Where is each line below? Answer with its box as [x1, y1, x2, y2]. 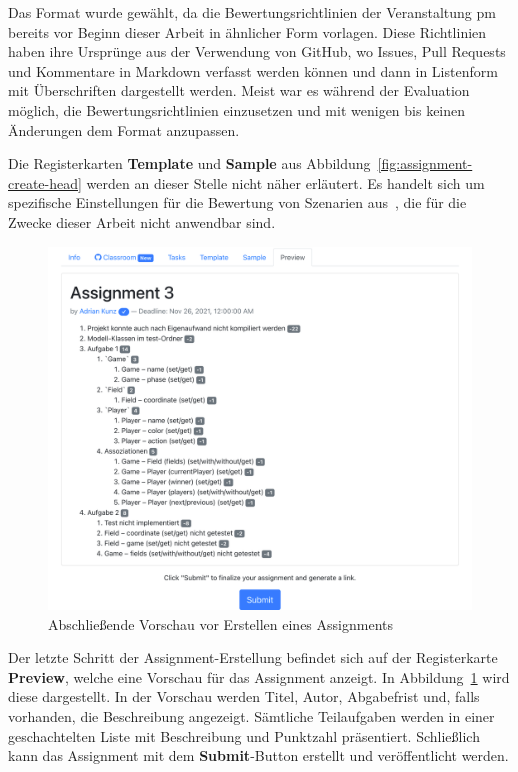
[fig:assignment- [377, 153, 473, 174]
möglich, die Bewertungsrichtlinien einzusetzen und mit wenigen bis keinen [8, 99, 466, 120]
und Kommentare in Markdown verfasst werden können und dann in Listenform [8, 60, 498, 81]
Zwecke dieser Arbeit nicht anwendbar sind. [8, 211, 276, 232]
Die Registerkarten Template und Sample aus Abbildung [8, 153, 371, 174]
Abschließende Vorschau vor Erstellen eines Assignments [48, 613, 393, 634]
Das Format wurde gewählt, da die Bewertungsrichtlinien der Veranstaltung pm [8, 2, 496, 22]
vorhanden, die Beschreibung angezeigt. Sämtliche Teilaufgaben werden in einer [8, 706, 495, 727]
